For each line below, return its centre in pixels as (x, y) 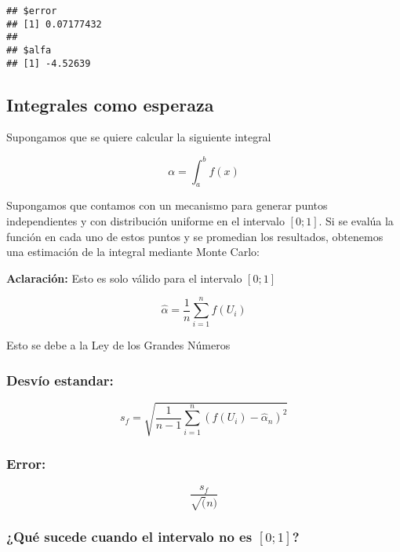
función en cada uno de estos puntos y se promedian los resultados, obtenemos (195, 236)
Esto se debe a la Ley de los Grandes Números (118, 345)
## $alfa (29, 50)
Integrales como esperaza (110, 104)
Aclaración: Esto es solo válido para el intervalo (124, 278)
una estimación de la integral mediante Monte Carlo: (133, 252)
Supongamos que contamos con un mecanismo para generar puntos (167, 205)
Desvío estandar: (60, 380)
